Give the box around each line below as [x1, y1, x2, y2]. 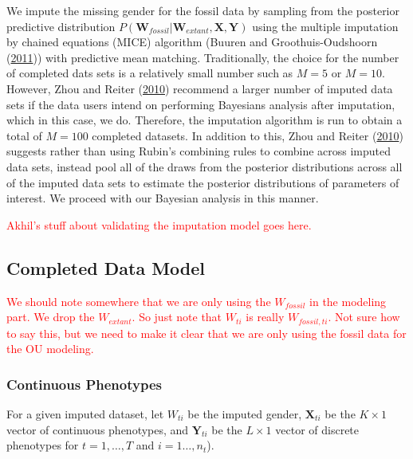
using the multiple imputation [252, 18, 399, 34]
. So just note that [132, 308, 222, 325]
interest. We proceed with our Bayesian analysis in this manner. [6, 190, 319, 206]
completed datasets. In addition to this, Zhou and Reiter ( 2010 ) [92, 127, 403, 143]
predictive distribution [6, 18, 116, 34]
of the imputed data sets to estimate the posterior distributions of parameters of [6, 174, 399, 190]
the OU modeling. [6, 340, 94, 357]
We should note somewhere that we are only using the [6, 292, 271, 309]
